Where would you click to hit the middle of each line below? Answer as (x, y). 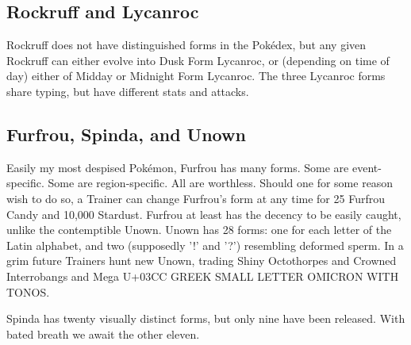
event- (367, 167)
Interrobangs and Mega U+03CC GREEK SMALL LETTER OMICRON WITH (203, 276)
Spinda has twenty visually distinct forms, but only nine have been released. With (206, 318)
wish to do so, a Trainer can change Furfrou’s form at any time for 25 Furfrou (196, 198)
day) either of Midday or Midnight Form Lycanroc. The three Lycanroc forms (196, 76)
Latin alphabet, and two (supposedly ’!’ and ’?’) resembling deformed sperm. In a (205, 245)
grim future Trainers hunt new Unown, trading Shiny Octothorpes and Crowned (202, 261)
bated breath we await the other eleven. (103, 333)
